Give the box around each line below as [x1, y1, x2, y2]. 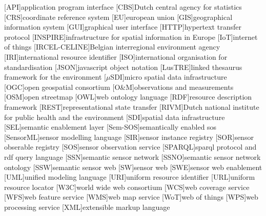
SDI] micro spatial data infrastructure [110, 71, 227, 82]
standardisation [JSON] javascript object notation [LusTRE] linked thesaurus [4, 61, 242, 72]
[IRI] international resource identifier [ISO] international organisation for [4, 51, 228, 62]
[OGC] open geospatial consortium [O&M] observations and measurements [4, 81, 234, 92]
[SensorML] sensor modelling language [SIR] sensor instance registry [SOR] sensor [4, 131, 254, 142]
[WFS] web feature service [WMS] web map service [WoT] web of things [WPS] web [4, 191, 258, 202]
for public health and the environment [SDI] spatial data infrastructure [4, 111, 225, 122]
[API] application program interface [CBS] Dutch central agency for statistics [4, 2, 242, 12]
